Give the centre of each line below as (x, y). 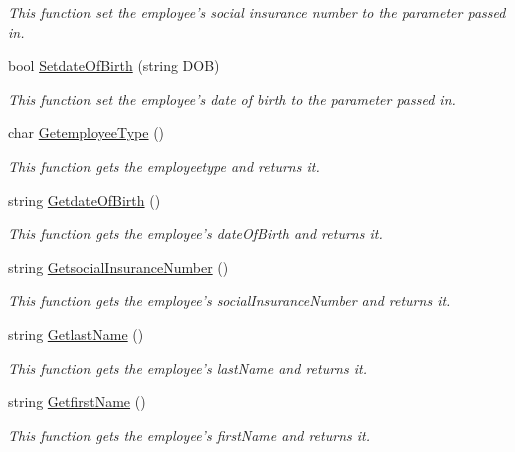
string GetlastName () (76, 333)
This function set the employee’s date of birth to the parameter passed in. (232, 98)
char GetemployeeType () (86, 132)
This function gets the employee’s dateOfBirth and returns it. (195, 233)
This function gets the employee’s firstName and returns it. (189, 434)
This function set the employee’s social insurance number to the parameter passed (257, 12)
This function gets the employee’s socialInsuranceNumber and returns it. (229, 300)
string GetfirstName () (77, 401)
